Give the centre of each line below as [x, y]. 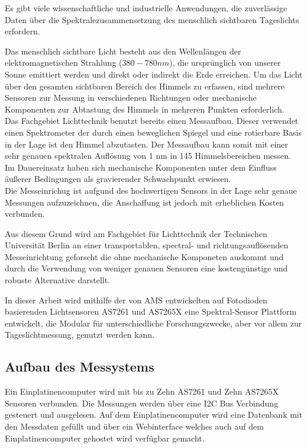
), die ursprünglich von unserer [225, 63]
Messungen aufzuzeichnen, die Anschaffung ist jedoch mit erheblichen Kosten [145, 202]
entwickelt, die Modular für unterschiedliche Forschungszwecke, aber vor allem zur [153, 323]
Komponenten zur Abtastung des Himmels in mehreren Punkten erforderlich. [145, 109]
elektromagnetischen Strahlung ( [64, 63]
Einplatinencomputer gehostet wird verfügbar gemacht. [105, 438]
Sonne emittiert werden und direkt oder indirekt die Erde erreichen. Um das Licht [154, 74]
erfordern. [22, 31]
